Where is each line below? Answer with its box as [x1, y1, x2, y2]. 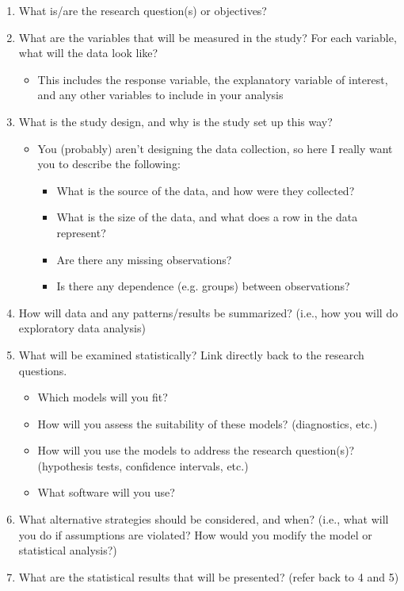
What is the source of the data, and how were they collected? [56, 182, 355, 198]
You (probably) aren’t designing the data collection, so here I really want [37, 140, 393, 156]
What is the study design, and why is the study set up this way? [18, 113, 333, 129]
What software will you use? [37, 484, 175, 501]
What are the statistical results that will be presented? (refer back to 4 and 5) [18, 568, 399, 585]
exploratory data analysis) [18, 320, 146, 336]
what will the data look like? [18, 44, 158, 61]
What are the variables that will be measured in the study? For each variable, [18, 29, 397, 45]
